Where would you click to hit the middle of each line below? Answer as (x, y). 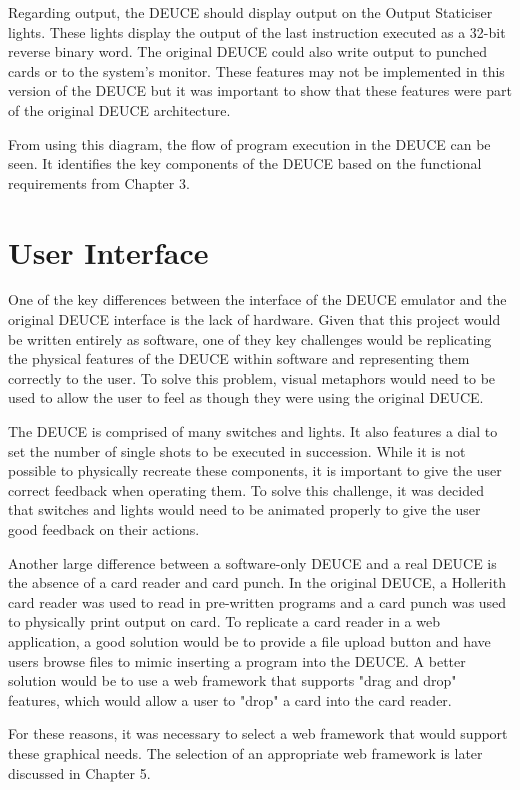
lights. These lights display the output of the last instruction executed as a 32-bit (257, 31)
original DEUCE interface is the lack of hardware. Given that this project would (254, 319)
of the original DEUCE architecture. (119, 109)
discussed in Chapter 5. (79, 772)
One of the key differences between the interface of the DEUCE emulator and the (257, 299)
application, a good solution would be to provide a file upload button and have (249, 640)
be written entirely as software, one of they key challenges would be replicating (250, 338)
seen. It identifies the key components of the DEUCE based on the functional (245, 163)
